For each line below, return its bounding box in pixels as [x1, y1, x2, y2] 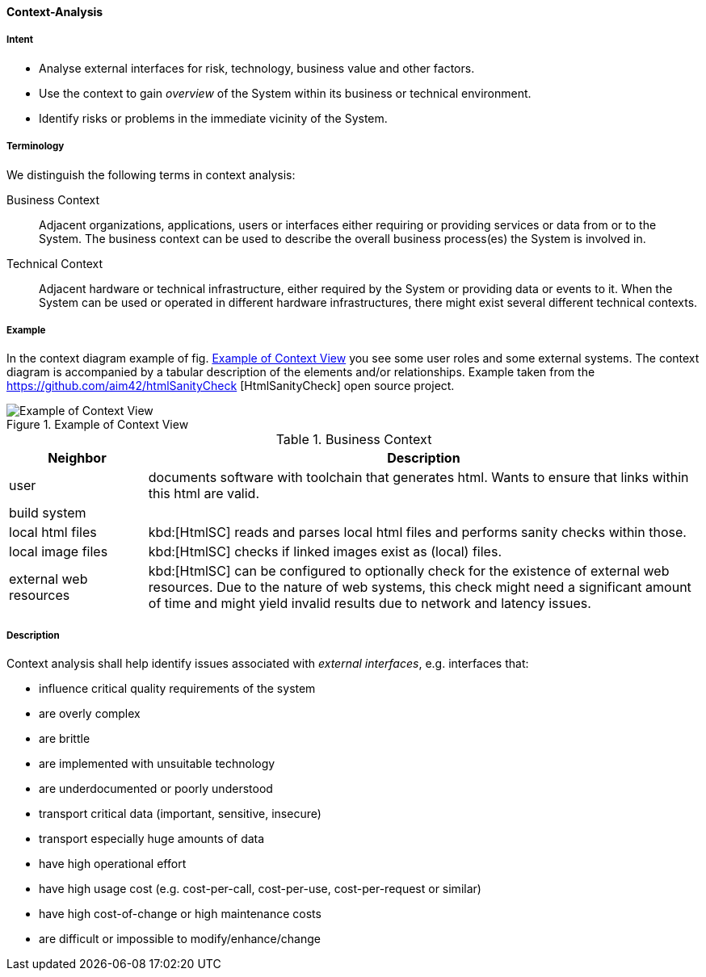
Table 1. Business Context [275, 431, 432, 448]
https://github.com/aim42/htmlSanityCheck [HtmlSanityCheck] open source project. [6, 379, 455, 393]
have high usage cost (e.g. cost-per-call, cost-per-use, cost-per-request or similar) [39, 882, 481, 896]
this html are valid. [148, 485, 260, 502]
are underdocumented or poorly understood [39, 782, 273, 796]
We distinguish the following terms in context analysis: [6, 167, 296, 182]
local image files [9, 543, 108, 560]
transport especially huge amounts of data [39, 832, 265, 846]
